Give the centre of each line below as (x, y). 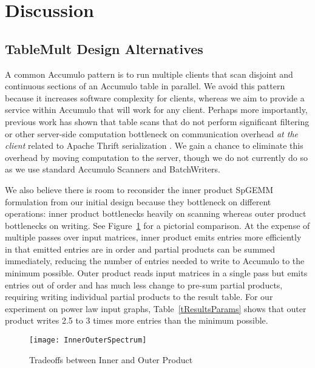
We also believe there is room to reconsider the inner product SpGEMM (139, 189)
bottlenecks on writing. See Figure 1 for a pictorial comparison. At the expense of (157, 225)
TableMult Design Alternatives (104, 48)
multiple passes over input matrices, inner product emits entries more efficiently (153, 237)
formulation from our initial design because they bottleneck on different (138, 201)
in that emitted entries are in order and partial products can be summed (140, 249)
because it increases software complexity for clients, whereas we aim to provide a (155, 97)
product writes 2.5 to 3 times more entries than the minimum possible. (137, 320)
